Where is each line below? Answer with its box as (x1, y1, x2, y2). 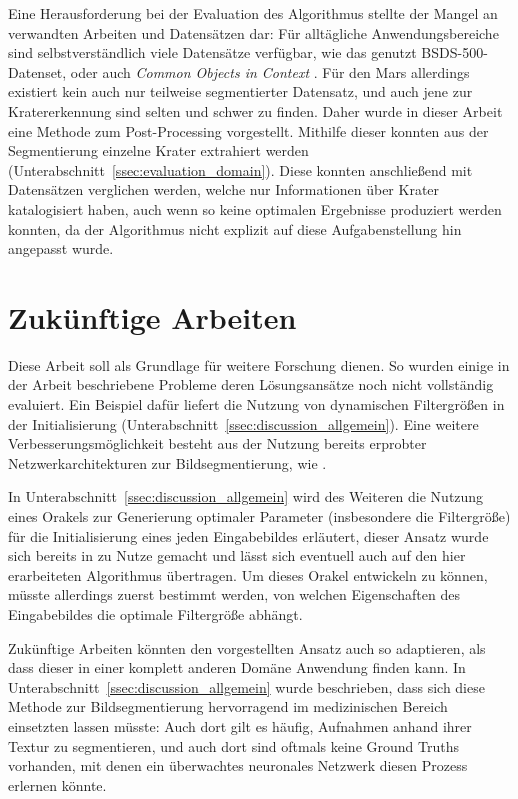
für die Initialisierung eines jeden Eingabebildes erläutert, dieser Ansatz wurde (8, 525, 489, 546)
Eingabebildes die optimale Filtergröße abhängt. (8, 603, 303, 624)
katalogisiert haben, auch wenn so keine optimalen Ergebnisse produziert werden (8, 198, 502, 219)
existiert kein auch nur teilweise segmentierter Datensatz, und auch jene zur (8, 81, 473, 102)
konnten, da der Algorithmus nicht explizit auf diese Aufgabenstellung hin (8, 218, 462, 239)
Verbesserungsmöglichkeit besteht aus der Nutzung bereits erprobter (8, 433, 427, 454)
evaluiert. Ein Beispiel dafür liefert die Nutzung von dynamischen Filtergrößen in (8, 394, 505, 415)
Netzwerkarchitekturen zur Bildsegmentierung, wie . (8, 452, 327, 473)
